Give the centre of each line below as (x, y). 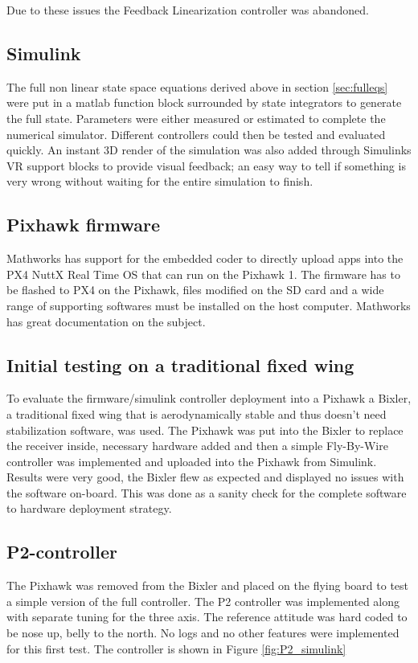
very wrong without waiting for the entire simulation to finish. (160, 181)
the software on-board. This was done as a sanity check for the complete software (207, 492)
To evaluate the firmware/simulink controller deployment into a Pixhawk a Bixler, (209, 398)
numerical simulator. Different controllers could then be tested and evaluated (196, 134)
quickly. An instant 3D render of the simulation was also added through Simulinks (209, 150)
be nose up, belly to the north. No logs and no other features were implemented (203, 633)
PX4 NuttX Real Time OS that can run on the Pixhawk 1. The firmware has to (203, 274)
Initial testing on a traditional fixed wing (180, 364)
